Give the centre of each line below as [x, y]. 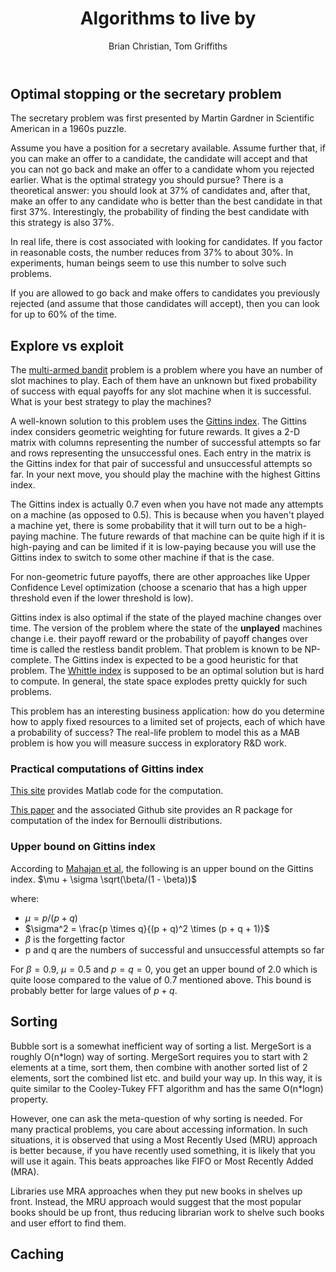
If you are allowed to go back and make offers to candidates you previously [165, 293]
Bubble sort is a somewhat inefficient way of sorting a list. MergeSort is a [161, 1046]
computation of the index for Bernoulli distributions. [116, 821]
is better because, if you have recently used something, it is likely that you [163, 1150]
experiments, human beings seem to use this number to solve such [148, 263]
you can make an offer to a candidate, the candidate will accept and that [159, 159]
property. [29, 1099]
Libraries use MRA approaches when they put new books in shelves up [156, 1191]
